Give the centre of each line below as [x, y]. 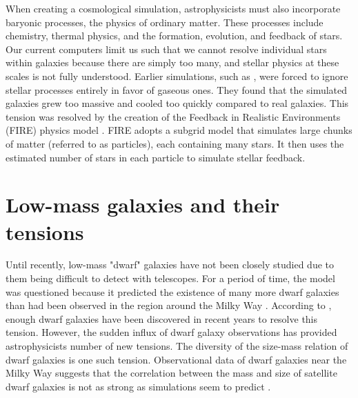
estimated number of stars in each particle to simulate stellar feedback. [156, 157]
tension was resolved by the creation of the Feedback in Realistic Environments [173, 116]
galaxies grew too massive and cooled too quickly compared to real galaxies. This [177, 103]
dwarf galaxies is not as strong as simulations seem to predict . [138, 386]
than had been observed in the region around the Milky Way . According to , [169, 305]
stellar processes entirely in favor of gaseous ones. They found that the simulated [177, 89]
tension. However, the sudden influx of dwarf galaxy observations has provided [171, 332]
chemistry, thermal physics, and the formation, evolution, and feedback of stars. [174, 36]
